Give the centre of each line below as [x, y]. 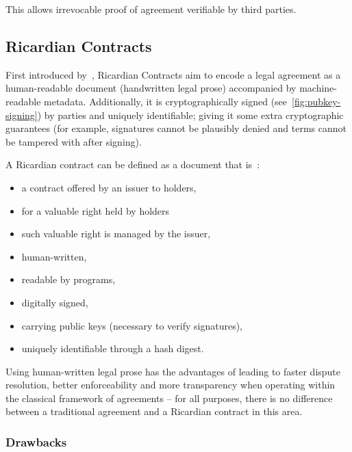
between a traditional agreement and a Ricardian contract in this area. [154, 411]
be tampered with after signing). [74, 141]
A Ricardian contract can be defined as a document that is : [133, 164]
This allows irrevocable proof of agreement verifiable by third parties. [151, 9]
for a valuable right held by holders [96, 210]
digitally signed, [55, 302]
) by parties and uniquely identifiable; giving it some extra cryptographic [190, 115]
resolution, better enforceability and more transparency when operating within [171, 385]
